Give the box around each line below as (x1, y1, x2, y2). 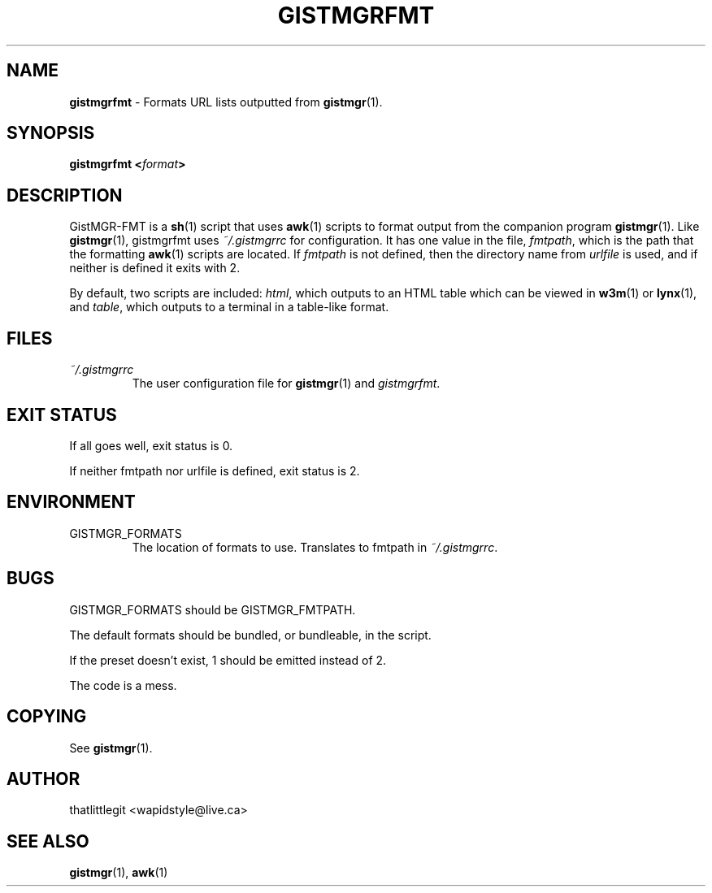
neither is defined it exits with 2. (69, 261, 241, 275)
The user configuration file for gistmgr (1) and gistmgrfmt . (132, 376, 441, 391)
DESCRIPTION (7, 184, 123, 206)
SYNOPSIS (7, 123, 95, 144)
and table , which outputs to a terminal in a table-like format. (69, 300, 389, 314)
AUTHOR (7, 768, 80, 789)
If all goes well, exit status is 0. (69, 438, 233, 453)
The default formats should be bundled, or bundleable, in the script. (69, 627, 432, 642)
